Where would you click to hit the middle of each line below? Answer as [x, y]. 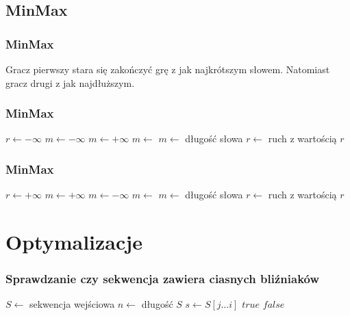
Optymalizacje [74, 241]
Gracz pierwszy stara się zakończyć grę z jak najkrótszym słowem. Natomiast [168, 69]
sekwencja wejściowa [72, 304]
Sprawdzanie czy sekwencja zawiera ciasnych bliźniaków [163, 279]
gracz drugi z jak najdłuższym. [70, 82]
